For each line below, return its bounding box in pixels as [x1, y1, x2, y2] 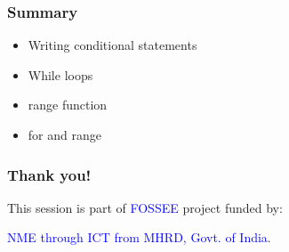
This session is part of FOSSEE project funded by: [7, 198, 283, 216]
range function [28, 95, 108, 114]
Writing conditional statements [28, 36, 197, 54]
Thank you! [7, 163, 92, 185]
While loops [28, 65, 93, 84]
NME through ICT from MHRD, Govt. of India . [7, 228, 271, 247]
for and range [28, 126, 101, 143]
